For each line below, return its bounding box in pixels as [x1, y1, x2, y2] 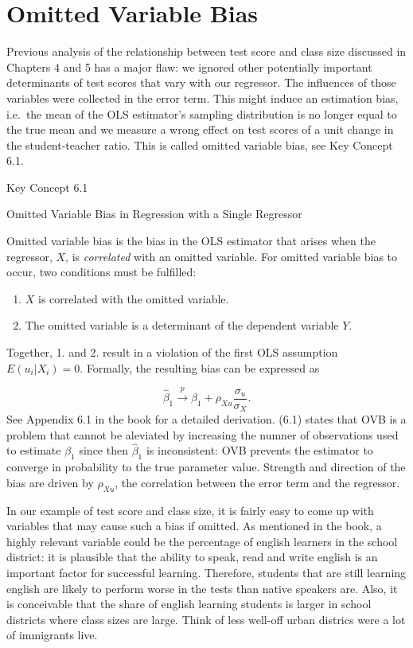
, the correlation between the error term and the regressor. [115, 474, 400, 490]
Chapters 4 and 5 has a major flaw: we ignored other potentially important [6, 58, 372, 75]
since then [79, 442, 128, 459]
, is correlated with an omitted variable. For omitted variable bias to [65, 248, 398, 264]
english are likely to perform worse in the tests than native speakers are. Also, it [6, 580, 398, 596]
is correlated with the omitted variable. [38, 290, 229, 306]
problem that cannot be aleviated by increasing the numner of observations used [6, 426, 399, 443]
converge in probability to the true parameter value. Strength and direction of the [6, 459, 406, 475]
